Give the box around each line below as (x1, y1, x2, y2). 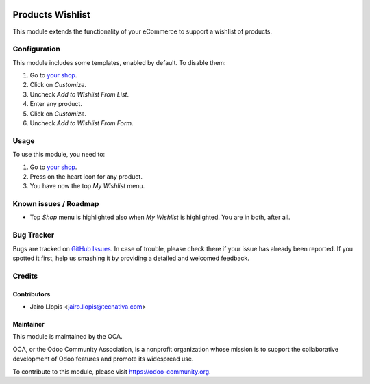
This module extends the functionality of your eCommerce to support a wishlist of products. (12, 27, 273, 36)
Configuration (12, 44, 61, 54)
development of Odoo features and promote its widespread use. (12, 355, 194, 363)
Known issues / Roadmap (12, 199, 99, 209)
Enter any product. (29, 100, 82, 108)
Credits (12, 271, 38, 281)
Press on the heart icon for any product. (29, 172, 143, 181)
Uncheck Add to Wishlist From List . (29, 90, 129, 99)
